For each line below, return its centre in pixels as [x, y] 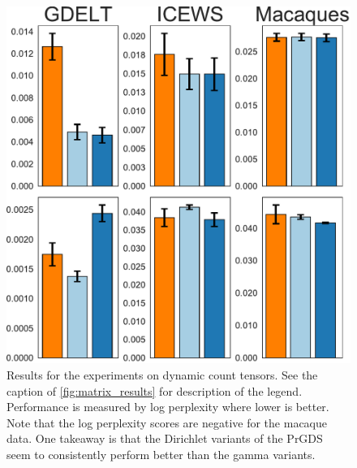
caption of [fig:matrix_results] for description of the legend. [155, 390]
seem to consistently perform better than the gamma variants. [161, 454]
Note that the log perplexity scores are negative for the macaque [167, 422]
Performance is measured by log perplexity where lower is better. [168, 407]
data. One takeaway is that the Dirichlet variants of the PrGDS [165, 438]
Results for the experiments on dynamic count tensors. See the [162, 375]
